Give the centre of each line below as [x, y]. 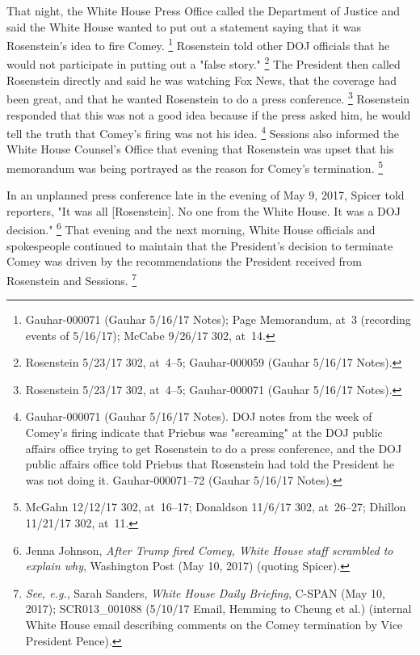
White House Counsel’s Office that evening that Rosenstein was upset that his [200, 149]
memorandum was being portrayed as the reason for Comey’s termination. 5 [195, 166]
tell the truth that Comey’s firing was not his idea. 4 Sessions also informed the [203, 132]
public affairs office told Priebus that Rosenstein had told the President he [210, 464]
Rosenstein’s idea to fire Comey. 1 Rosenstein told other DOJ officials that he [198, 44]
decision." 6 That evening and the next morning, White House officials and [191, 229]
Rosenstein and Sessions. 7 [72, 279]
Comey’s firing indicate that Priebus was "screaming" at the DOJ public [204, 432]
